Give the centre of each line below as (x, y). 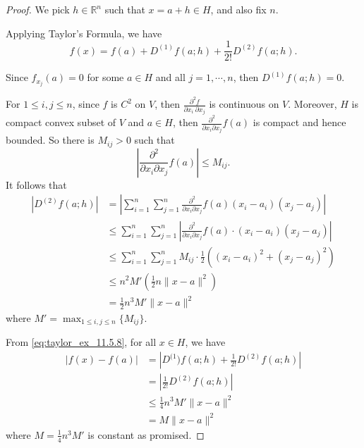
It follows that (36, 184)
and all (170, 77)
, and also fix (238, 9)
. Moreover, (313, 104)
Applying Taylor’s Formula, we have (84, 33)
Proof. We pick (38, 9)
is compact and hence (299, 122)
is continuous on (244, 104)
